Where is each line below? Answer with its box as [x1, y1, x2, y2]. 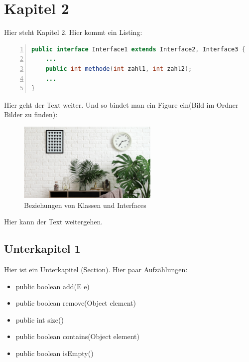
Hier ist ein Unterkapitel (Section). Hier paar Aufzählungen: [4, 264, 188, 274]
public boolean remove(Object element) [15, 298, 136, 308]
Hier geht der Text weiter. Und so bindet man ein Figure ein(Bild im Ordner [4, 99, 239, 110]
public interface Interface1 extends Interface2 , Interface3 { [31, 45, 246, 53]
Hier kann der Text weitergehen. [4, 216, 103, 227]
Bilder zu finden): [4, 109, 58, 120]
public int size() [15, 314, 64, 325]
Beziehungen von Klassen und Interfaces [24, 199, 146, 210]
